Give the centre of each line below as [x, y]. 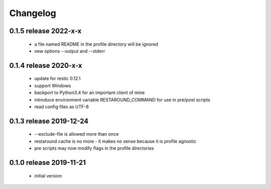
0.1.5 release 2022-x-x [45, 31]
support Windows [53, 85]
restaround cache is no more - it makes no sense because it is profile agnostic [115, 141]
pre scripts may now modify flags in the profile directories [94, 148]
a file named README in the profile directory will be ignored [96, 44]
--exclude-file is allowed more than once [77, 134]
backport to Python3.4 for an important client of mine [90, 92]
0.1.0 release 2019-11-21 [48, 163]
